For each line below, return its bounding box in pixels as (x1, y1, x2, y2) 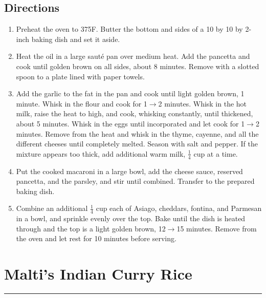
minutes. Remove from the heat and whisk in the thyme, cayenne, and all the (16, 128, 259, 139)
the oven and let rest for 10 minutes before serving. (16, 233, 176, 244)
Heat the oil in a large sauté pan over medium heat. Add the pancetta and (16, 51, 250, 61)
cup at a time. (193, 148, 238, 159)
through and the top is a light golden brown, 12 (16, 223, 166, 233)
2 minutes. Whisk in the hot (158, 98, 247, 109)
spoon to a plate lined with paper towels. (16, 71, 145, 81)
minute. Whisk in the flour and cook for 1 (16, 98, 147, 109)
